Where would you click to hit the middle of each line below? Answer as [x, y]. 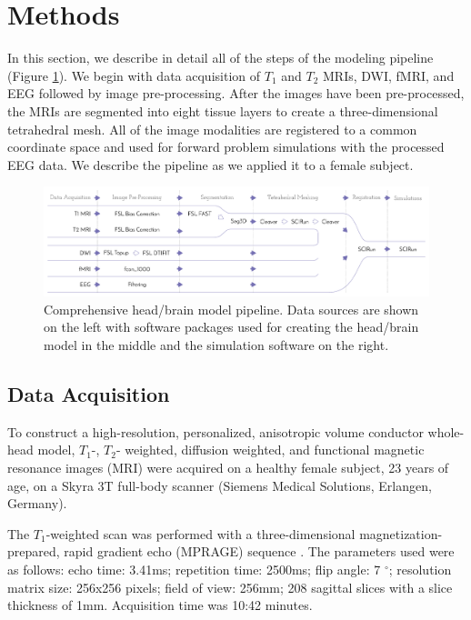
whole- [446, 431]
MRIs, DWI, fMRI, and [389, 75]
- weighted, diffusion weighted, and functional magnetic [270, 450]
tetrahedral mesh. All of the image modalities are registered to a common [212, 129]
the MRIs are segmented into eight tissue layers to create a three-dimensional [223, 110]
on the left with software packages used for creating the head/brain [231, 327]
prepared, [34, 551]
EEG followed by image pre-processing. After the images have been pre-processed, [236, 93]
